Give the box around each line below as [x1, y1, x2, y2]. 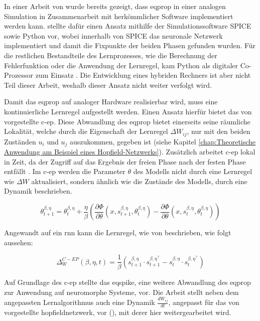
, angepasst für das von [168, 297, 239, 307]
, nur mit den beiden [187, 126, 250, 136]
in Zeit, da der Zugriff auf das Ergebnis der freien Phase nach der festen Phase [4, 156, 246, 167]
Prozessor [4, 70, 33, 80]
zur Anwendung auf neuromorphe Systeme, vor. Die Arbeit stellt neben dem [4, 286, 239, 297]
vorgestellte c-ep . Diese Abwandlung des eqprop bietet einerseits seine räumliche [4, 116, 250, 126]
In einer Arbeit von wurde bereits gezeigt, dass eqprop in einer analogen [4, 1, 226, 11]
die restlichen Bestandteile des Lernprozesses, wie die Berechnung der [4, 50, 217, 60]
